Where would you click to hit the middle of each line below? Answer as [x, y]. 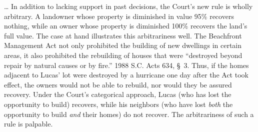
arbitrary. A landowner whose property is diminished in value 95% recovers [119, 16]
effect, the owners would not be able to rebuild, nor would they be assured [118, 84]
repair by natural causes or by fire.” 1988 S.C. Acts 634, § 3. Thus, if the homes [126, 65]
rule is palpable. [28, 124]
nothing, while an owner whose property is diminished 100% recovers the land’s [126, 26]
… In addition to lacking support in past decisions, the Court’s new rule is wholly [128, 6]
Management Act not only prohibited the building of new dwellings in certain [123, 45]
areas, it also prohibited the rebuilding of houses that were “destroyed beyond [123, 55]
